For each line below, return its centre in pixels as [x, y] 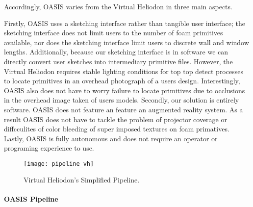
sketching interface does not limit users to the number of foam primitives [114, 33]
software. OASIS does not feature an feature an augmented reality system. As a [124, 109]
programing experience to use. [49, 148]
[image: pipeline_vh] [59, 164]
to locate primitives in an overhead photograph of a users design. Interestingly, [122, 81]
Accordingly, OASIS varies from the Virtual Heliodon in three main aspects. [118, 6]
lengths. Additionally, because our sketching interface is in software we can [116, 52]
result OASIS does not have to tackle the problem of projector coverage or [115, 119]
